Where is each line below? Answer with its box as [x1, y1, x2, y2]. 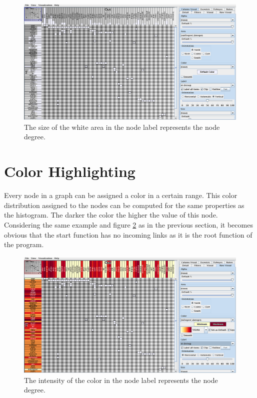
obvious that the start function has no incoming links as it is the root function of [4, 229, 252, 240]
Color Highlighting [4, 161, 135, 181]
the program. [4, 239, 44, 250]
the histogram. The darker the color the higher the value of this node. [4, 210, 218, 220]
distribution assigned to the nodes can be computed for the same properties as [4, 200, 244, 210]
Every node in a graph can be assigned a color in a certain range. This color [4, 190, 237, 201]
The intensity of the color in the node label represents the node [24, 374, 218, 385]
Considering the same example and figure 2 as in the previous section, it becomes [4, 219, 253, 230]
